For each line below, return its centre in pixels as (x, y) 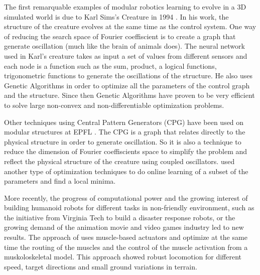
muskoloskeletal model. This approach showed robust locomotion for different (123, 257)
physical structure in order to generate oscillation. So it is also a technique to (123, 141)
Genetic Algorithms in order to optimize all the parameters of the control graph (127, 85)
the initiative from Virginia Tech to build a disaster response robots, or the (120, 217)
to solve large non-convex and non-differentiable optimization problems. (114, 105)
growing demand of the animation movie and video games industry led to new (124, 227)
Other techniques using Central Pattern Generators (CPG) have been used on (124, 122)
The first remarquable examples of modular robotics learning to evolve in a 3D (125, 7)
